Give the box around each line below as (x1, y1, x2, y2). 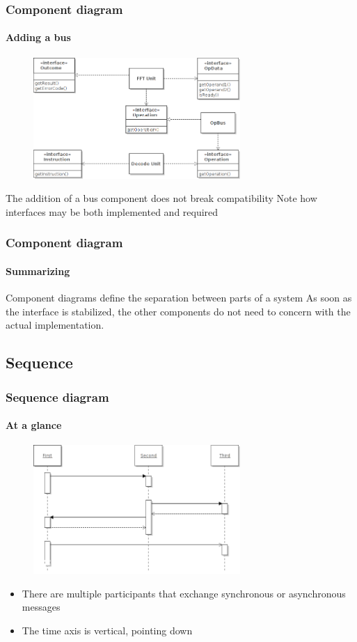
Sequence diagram (6, 388, 109, 405)
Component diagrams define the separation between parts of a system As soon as (6, 290, 352, 305)
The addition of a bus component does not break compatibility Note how (6, 191, 317, 205)
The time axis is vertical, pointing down (22, 623, 193, 638)
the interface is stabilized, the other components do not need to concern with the (6, 304, 351, 318)
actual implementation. (6, 318, 104, 332)
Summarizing (6, 264, 70, 278)
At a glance (6, 418, 62, 432)
